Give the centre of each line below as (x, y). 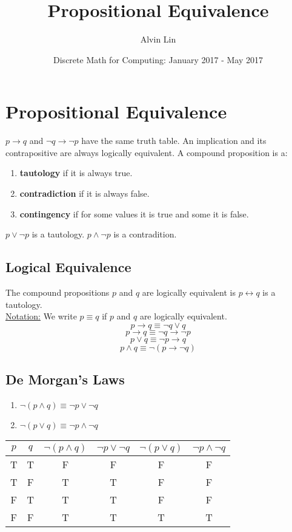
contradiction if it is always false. (85, 193)
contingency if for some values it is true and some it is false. (134, 213)
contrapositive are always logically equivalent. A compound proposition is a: (147, 152)
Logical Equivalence (68, 267)
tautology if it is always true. (76, 173)
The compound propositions (58, 292)
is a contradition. (145, 234)
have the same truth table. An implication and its (174, 141)
